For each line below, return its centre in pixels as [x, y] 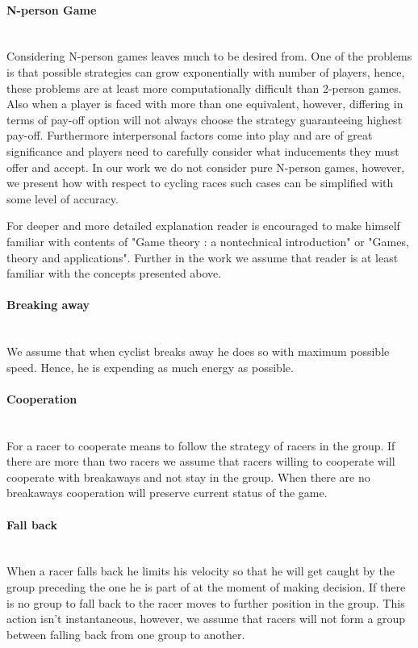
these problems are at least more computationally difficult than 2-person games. [204, 88]
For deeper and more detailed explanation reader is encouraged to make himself [203, 226]
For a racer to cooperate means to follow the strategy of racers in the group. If [201, 445]
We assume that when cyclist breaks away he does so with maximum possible [198, 351]
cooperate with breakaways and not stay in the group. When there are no [188, 477]
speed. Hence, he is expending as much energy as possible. [150, 367]
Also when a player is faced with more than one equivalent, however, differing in [205, 104]
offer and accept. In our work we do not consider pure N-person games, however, [206, 167]
